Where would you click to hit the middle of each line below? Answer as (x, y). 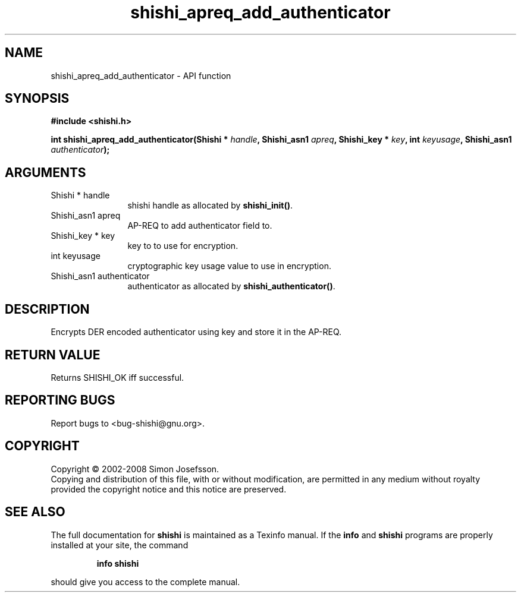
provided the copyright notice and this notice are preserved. (169, 489)
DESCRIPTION (47, 309)
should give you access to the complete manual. (145, 582)
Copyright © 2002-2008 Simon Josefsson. (135, 469)
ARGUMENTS (45, 172)
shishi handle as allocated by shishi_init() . (210, 206)
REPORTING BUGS (60, 400)
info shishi (118, 563)
